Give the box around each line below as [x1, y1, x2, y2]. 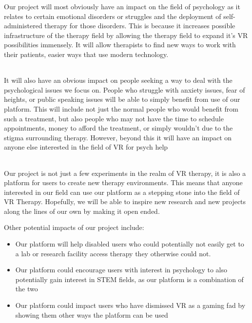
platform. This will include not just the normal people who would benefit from [4, 103, 238, 114]
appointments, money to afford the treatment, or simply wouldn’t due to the [4, 123, 233, 133]
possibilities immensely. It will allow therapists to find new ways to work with [4, 39, 236, 50]
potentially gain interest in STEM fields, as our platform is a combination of [15, 274, 244, 284]
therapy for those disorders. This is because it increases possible [44, 20, 235, 31]
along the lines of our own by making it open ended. [4, 206, 160, 216]
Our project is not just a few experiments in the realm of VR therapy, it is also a [4, 168, 246, 178]
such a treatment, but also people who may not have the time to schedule [4, 113, 224, 123]
